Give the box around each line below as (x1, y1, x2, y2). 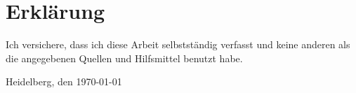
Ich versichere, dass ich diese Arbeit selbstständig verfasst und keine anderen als (6, 37, 350, 52)
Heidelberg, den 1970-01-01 (6, 74, 122, 89)
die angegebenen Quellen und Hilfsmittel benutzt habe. (6, 50, 243, 65)
